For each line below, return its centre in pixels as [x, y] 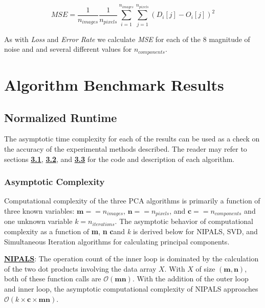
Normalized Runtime [61, 117]
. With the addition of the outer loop [190, 279]
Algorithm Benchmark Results [114, 85]
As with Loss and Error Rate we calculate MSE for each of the [103, 39]
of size [205, 268]
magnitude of [229, 39]
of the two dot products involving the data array [80, 268]
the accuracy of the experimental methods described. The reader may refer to [126, 148]
